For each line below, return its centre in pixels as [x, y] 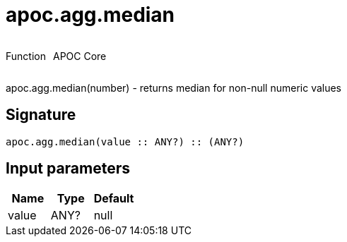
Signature [41, 115]
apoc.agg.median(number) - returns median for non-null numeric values [174, 87]
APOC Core [80, 56]
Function [26, 56]
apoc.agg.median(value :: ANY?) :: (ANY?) [125, 141]
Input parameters [68, 169]
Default [114, 199]
